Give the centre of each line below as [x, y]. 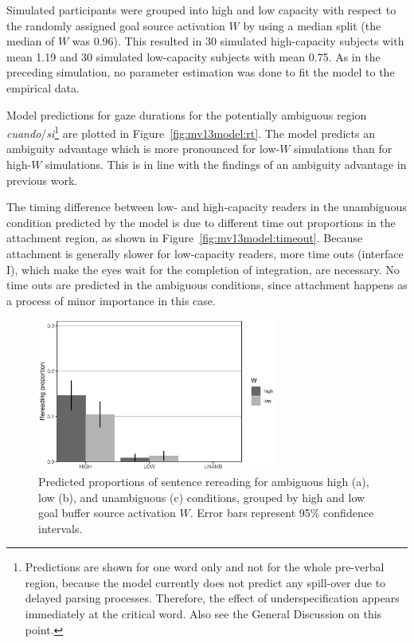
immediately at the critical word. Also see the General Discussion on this [203, 614]
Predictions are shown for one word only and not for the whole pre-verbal [205, 567]
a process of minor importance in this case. [111, 300]
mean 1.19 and [42, 56]
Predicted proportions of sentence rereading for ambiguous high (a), [204, 481]
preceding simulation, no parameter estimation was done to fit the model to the [201, 72]
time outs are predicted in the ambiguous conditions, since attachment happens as [207, 285]
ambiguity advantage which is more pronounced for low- [143, 149]
